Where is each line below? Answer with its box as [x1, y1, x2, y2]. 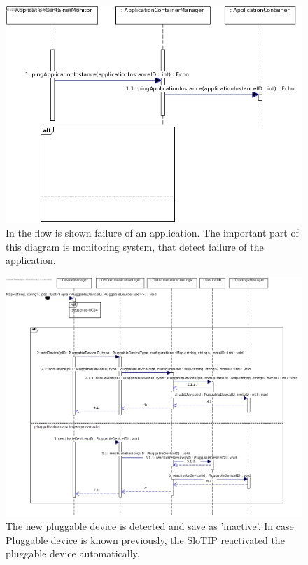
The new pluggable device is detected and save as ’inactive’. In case [6, 519, 294, 533]
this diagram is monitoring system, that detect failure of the [6, 239, 264, 253]
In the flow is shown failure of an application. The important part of [6, 225, 299, 240]
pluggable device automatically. [6, 546, 140, 561]
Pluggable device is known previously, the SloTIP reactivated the [6, 532, 285, 547]
